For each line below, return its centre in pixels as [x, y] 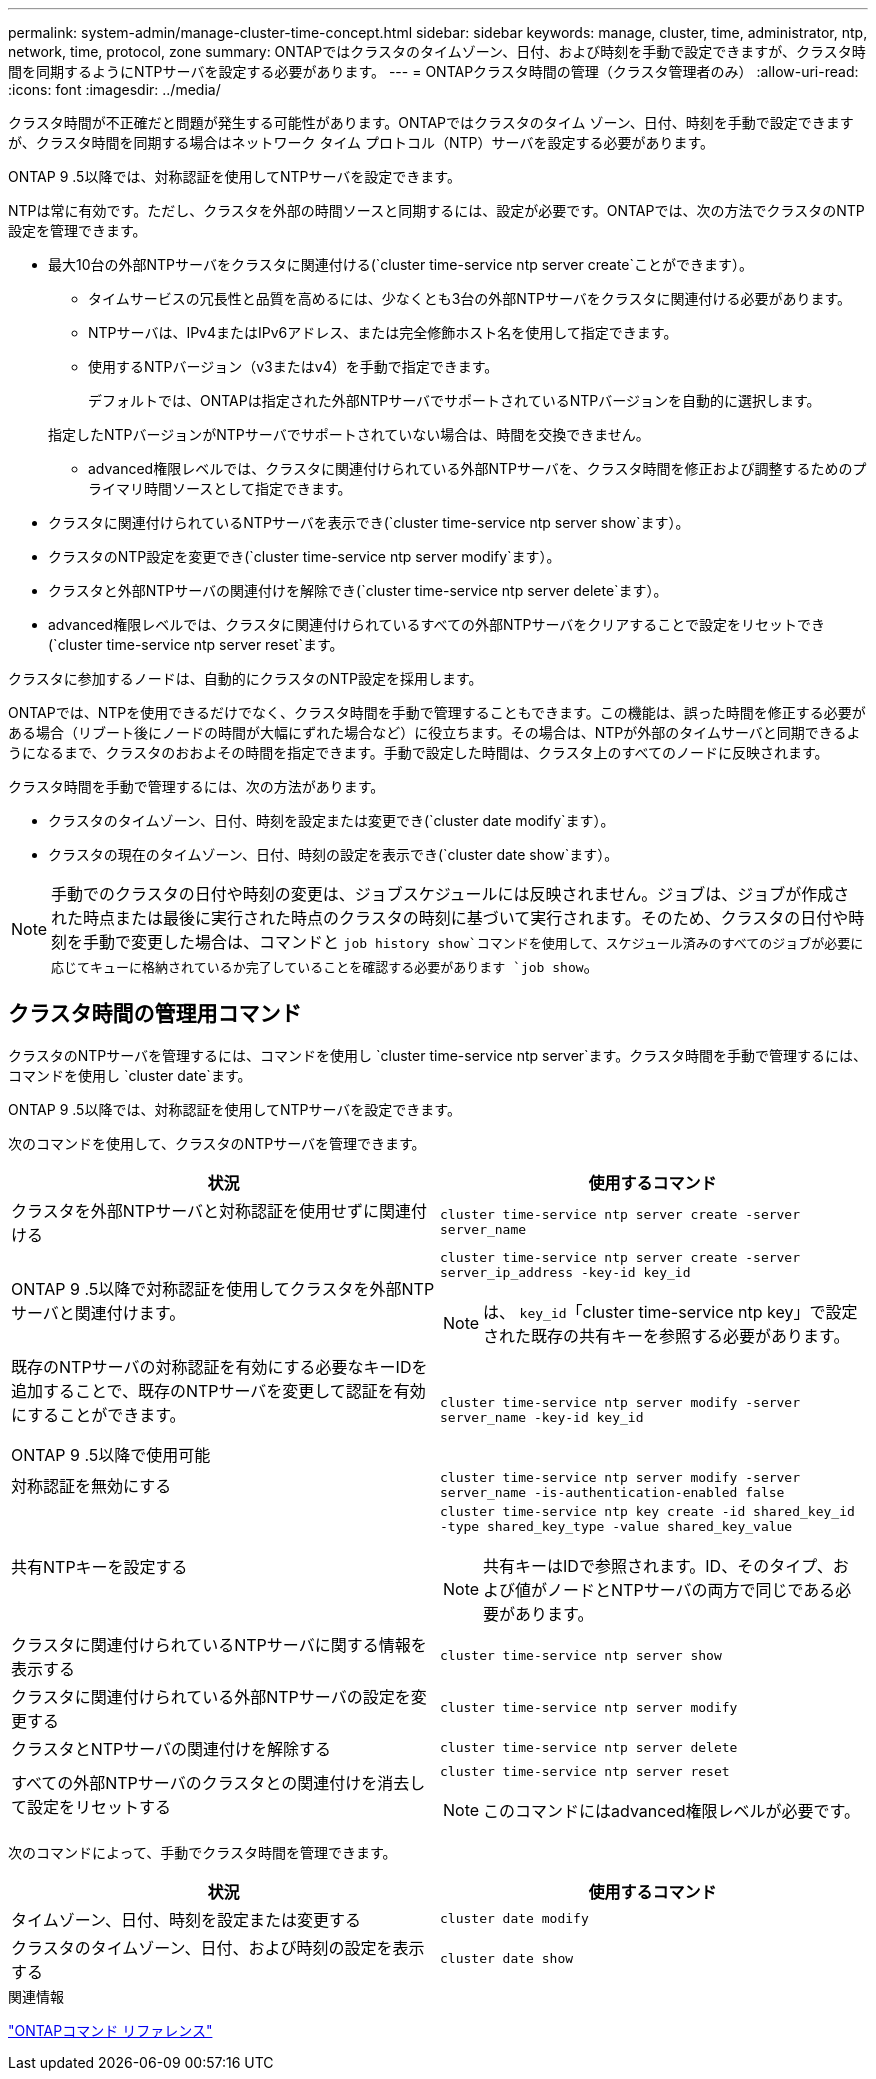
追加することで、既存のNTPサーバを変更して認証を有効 [218, 1390]
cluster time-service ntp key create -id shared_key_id [647, 1511]
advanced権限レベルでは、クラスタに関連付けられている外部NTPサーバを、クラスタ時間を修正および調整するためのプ [477, 468]
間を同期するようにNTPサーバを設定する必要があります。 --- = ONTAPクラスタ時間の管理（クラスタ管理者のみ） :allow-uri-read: [433, 71]
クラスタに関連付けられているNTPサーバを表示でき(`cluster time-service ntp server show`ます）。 [369, 522]
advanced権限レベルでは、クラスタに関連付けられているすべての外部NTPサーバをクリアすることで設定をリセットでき [436, 624]
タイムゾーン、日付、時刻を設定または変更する [186, 1919]
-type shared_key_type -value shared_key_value [616, 1526]
